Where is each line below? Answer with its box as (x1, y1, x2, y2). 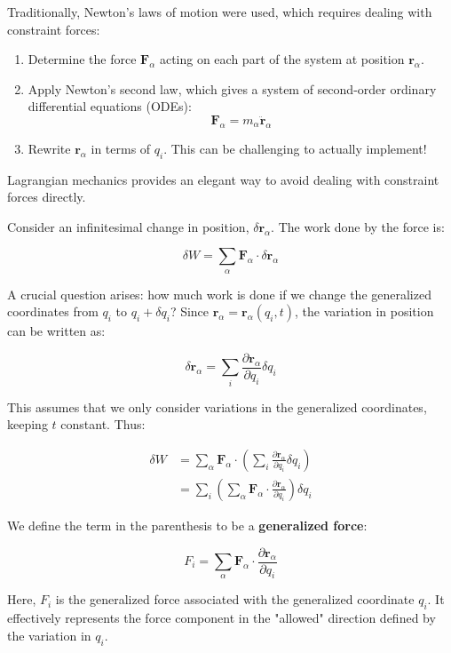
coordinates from (7, 302, 99, 321)
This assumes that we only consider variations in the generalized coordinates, (7, 397, 427, 416)
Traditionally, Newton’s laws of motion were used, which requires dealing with (7, 3, 432, 20)
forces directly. (7, 187, 86, 206)
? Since (170, 302, 210, 321)
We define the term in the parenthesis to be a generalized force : (7, 515, 368, 534)
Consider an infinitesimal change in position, (7, 217, 249, 235)
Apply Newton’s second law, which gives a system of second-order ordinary (28, 79, 437, 98)
